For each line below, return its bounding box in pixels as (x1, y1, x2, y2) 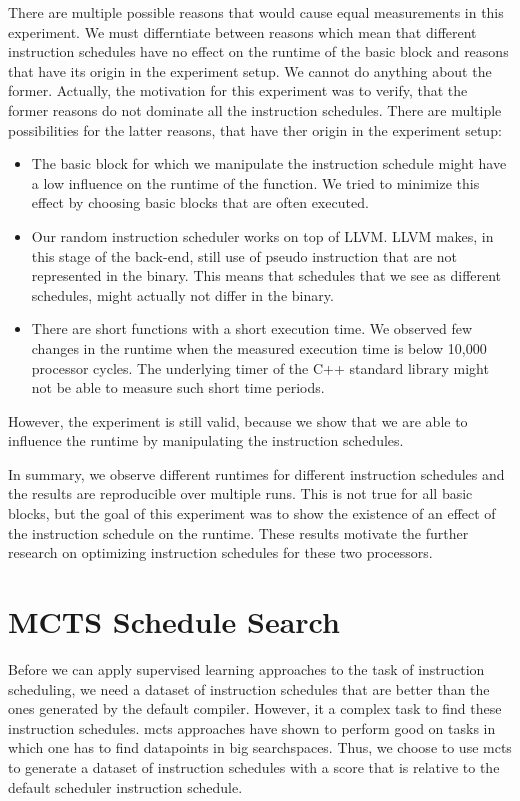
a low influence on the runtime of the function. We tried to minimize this (31, 172, 480, 193)
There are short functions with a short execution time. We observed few (31, 318, 473, 339)
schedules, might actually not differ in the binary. (31, 284, 334, 305)
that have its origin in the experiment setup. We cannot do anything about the (8, 60, 492, 81)
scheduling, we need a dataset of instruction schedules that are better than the (8, 678, 490, 699)
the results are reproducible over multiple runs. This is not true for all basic (8, 483, 473, 504)
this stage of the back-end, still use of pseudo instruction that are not (31, 245, 458, 266)
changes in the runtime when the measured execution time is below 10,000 (31, 337, 487, 358)
